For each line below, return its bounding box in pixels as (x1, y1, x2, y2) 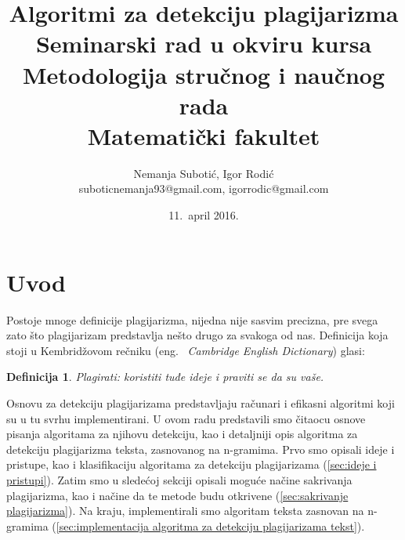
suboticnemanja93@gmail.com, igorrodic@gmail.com (78, 180, 329, 197)
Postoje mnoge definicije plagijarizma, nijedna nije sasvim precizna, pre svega (6, 311, 378, 328)
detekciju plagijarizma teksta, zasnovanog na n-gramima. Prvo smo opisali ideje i (6, 440, 395, 457)
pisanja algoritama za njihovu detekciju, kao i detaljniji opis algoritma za (6, 426, 358, 442)
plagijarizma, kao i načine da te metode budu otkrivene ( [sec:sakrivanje (6, 487, 349, 503)
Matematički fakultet (87, 119, 320, 151)
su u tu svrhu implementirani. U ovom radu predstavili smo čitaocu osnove (6, 410, 366, 426)
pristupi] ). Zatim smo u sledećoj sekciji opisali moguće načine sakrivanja (6, 471, 353, 487)
